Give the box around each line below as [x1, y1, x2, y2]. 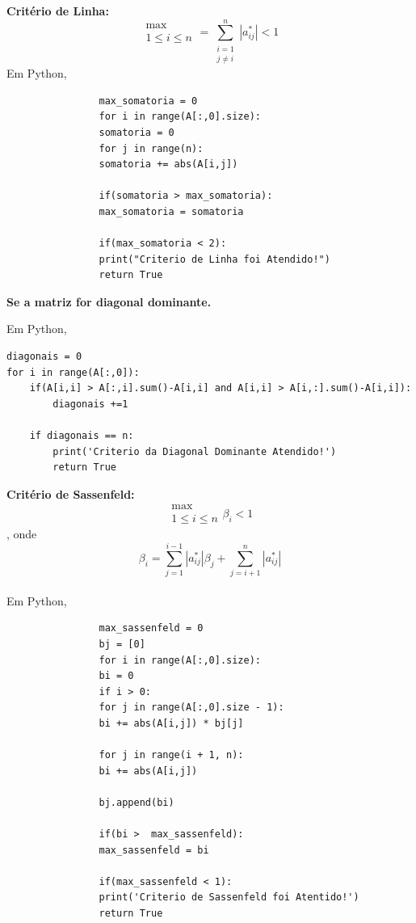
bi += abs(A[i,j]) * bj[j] [99, 717, 244, 729]
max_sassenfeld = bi [99, 844, 209, 856]
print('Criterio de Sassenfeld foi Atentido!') [99, 891, 359, 904]
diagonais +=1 [53, 398, 128, 410]
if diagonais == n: [29, 430, 134, 442]
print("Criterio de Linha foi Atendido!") [99, 253, 330, 265]
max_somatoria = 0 [99, 95, 198, 107]
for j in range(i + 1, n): [99, 749, 244, 761]
